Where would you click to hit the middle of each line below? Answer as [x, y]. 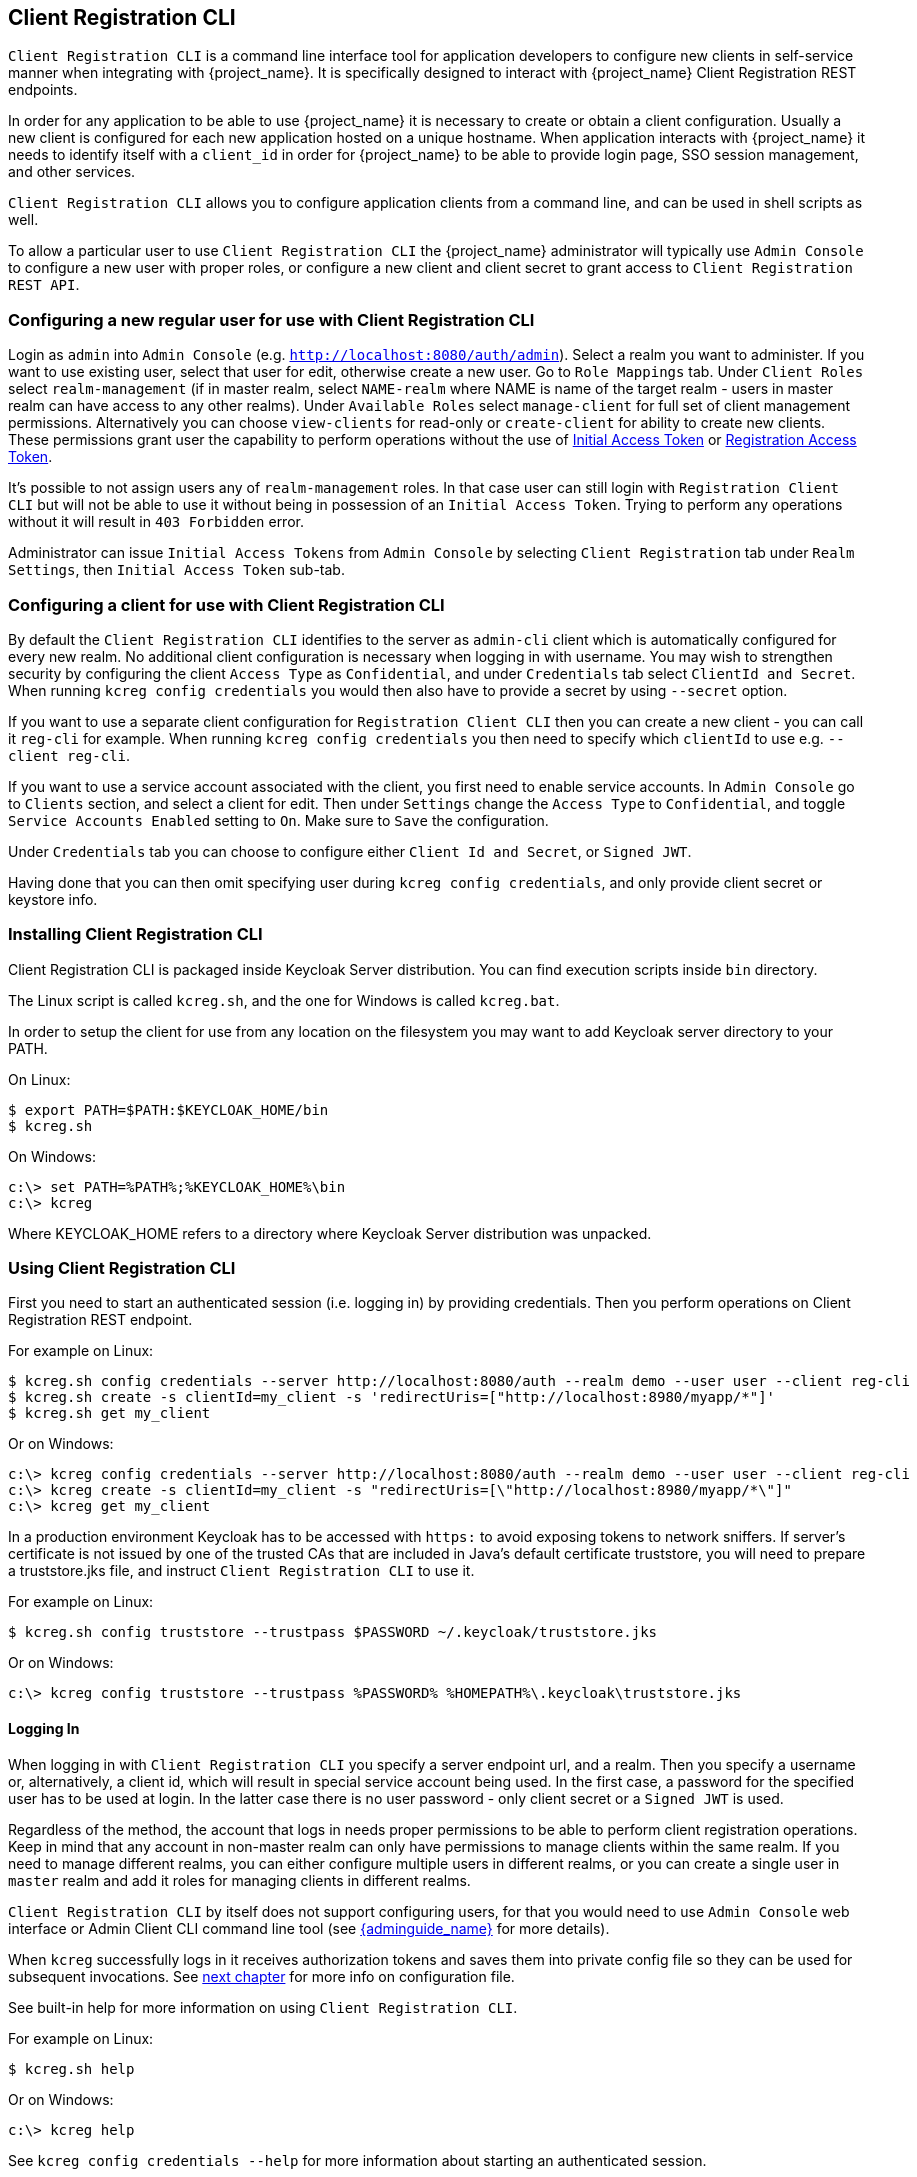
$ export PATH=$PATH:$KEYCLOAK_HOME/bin [168, 1109]
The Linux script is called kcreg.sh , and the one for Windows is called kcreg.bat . [284, 1000]
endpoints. [43, 90]
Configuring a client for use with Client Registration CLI [226, 604]
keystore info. [53, 899]
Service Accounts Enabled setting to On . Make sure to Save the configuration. [278, 820]
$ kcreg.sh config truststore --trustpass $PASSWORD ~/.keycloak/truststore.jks [333, 1632]
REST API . [44, 285]
